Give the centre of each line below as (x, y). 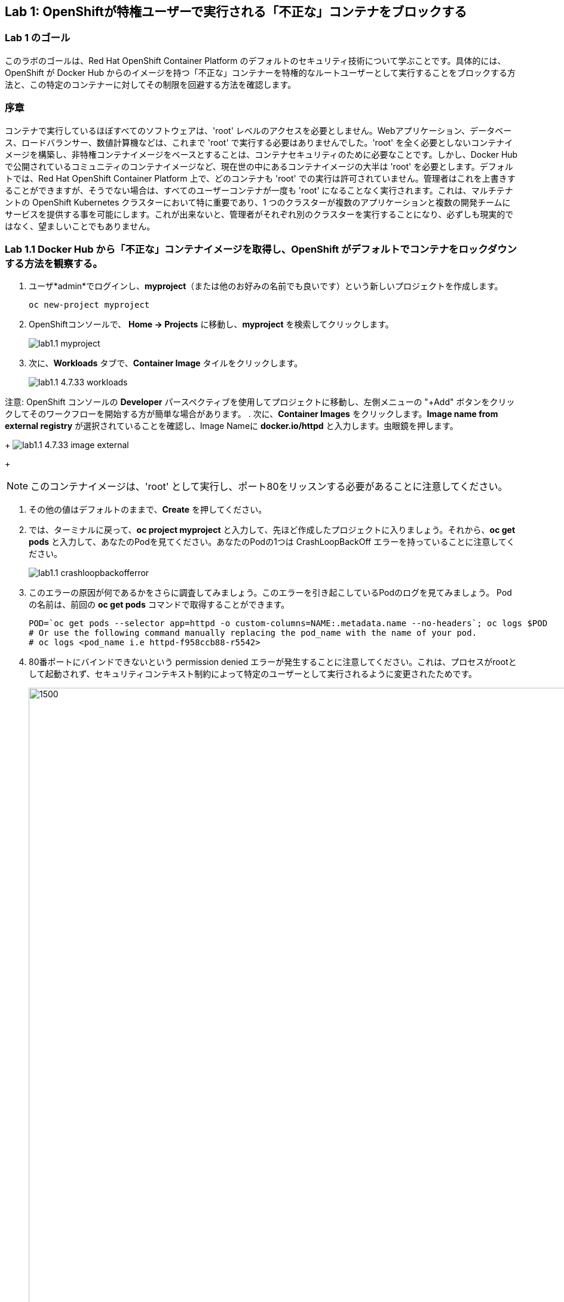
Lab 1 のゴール (38, 38)
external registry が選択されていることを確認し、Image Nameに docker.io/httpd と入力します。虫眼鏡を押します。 (232, 426)
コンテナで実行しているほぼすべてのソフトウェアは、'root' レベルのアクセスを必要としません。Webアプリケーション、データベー (258, 130)
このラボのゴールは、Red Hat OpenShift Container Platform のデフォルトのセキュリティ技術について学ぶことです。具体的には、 (255, 60)
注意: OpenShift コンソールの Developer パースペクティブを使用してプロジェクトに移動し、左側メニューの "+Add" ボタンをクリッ (260, 402)
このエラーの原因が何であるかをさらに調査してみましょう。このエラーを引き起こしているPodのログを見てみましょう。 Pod (270, 593)
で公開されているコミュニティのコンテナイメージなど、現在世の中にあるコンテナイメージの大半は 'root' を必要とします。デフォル (259, 166)
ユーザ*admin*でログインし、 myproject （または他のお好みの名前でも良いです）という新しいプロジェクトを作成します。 (266, 286)
